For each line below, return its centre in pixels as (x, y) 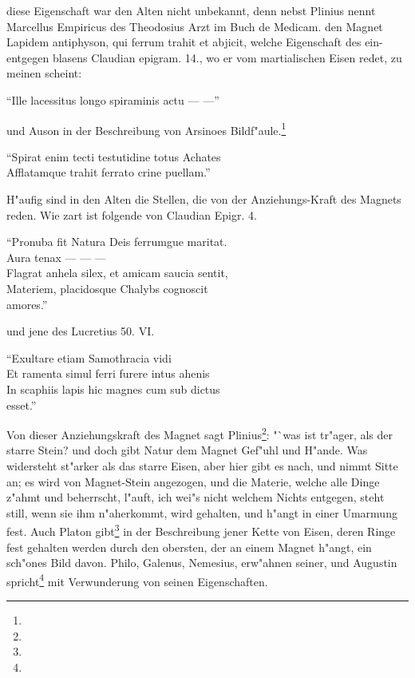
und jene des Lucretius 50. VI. (81, 331)
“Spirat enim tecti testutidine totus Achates (114, 156)
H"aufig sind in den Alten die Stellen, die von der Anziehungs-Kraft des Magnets (204, 199)
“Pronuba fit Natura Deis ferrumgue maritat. (117, 242)
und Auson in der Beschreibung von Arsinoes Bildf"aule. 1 (146, 129)
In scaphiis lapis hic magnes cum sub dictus (113, 389)
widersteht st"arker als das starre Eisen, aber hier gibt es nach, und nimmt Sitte (202, 465)
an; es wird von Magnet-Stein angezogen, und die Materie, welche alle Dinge (193, 481)
